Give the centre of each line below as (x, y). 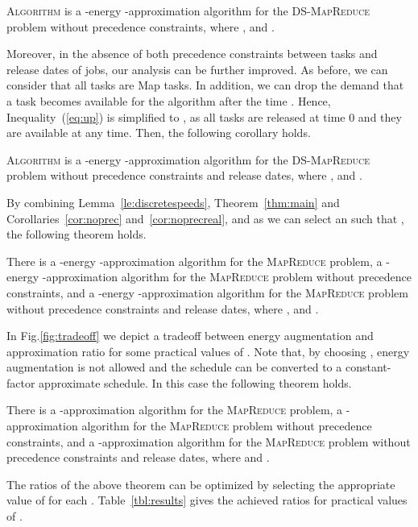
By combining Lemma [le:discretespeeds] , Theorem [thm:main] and (173, 202)
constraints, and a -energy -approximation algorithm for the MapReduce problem (207, 292)
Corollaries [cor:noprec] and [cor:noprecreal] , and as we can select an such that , (205, 218)
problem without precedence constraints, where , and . (141, 26)
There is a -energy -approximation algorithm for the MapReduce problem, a (195, 261)
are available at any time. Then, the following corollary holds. (159, 133)
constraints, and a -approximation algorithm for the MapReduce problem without (209, 441)
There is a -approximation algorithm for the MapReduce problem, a (175, 410)
